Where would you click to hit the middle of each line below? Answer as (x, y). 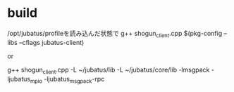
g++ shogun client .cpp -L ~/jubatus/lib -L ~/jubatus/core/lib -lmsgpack (109, 70)
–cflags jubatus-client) (51, 42)
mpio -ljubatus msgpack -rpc (67, 80)
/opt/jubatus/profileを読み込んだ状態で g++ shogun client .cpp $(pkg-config (115, 34)
